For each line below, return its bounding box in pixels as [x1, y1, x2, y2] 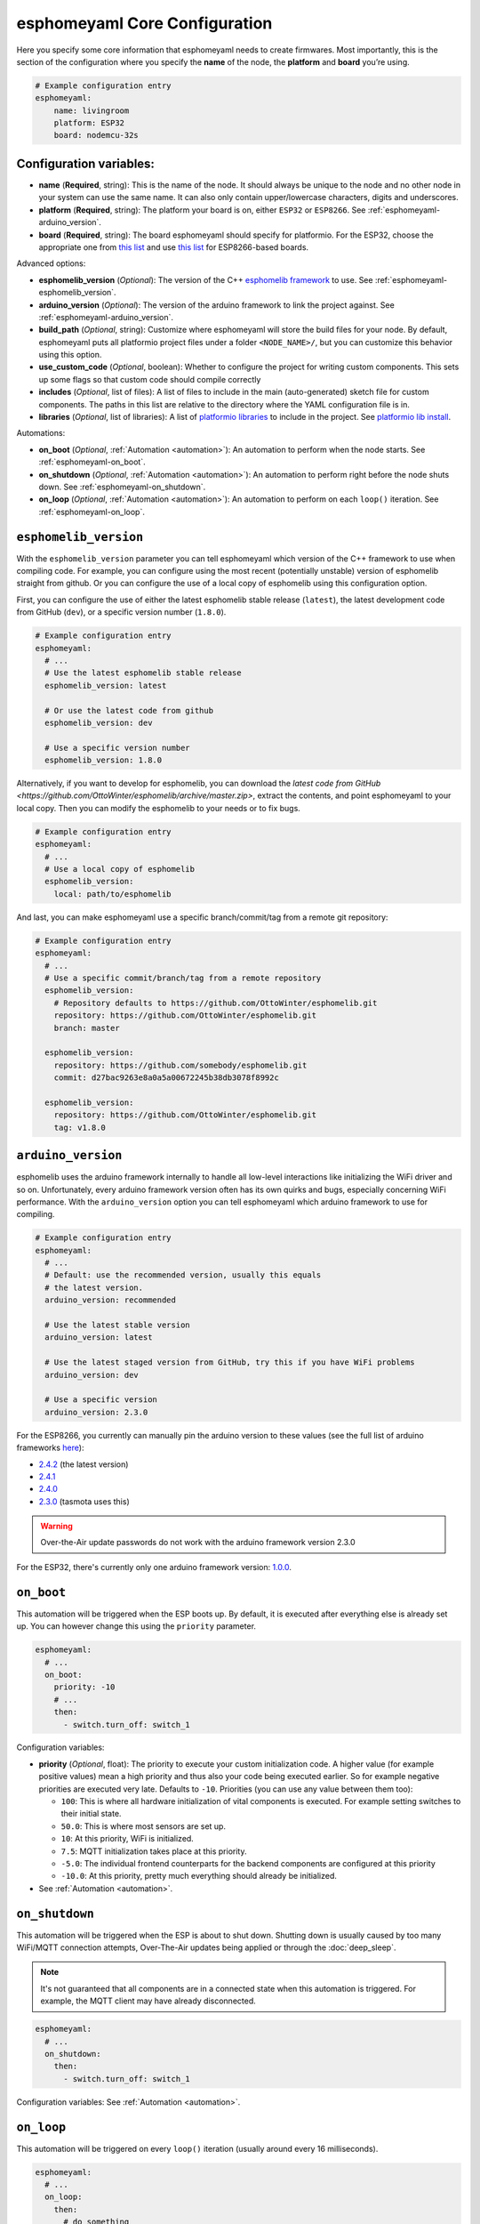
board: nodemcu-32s [53, 130, 140, 141]
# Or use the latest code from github [44, 705, 213, 715]
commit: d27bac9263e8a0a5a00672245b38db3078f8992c [53, 1073, 279, 1083]
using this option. [38, 350, 102, 360]
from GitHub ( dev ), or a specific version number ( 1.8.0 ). [16, 607, 227, 617]
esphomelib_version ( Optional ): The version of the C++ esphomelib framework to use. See [38, 274, 373, 285]
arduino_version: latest [44, 1333, 153, 1342]
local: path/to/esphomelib [53, 889, 172, 898]
